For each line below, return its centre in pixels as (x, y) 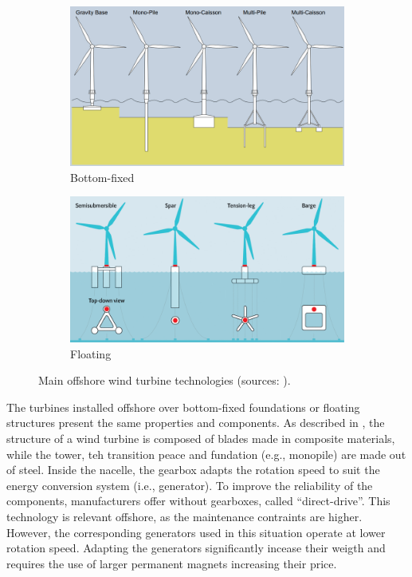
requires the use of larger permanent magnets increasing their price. (172, 563)
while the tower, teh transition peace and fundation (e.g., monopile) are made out (206, 454)
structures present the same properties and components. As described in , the (196, 423)
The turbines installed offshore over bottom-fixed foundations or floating (183, 407)
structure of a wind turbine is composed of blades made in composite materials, (201, 438)
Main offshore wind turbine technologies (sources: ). (165, 380)
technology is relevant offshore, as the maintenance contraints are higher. (184, 516)
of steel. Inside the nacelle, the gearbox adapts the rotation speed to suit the (193, 470)
